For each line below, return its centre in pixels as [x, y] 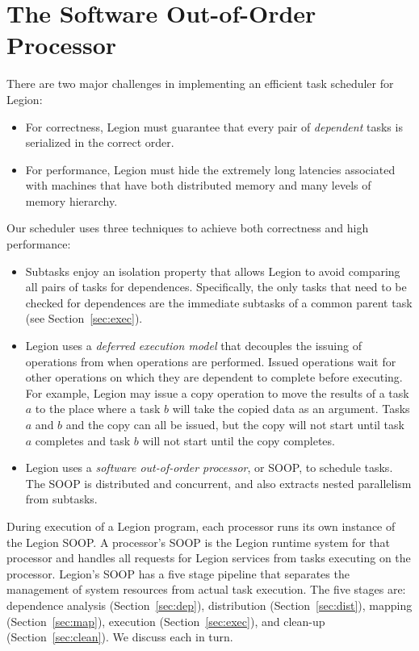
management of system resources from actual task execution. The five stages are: [206, 589]
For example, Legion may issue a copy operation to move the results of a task [217, 392]
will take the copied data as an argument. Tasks [291, 409]
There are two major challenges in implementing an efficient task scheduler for [200, 83]
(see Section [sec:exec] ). [84, 318]
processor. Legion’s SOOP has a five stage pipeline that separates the [178, 573]
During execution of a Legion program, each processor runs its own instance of [201, 526]
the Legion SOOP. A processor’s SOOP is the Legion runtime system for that [199, 542]
